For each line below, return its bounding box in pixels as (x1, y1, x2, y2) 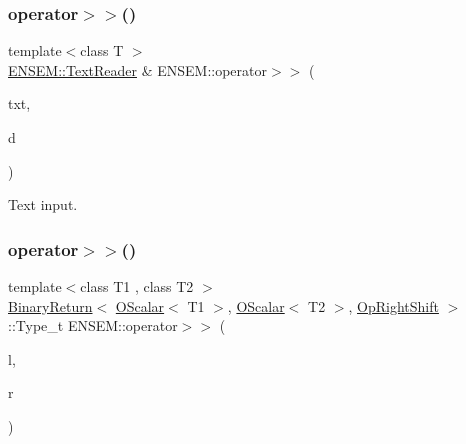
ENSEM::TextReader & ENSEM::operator (8, 59, 267, 80)
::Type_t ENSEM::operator (8, 315, 178, 336)
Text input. (8, 194, 78, 215)
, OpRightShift (348, 295, 439, 316)
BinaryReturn (8, 295, 93, 316)
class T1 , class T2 (80, 276, 194, 296)
